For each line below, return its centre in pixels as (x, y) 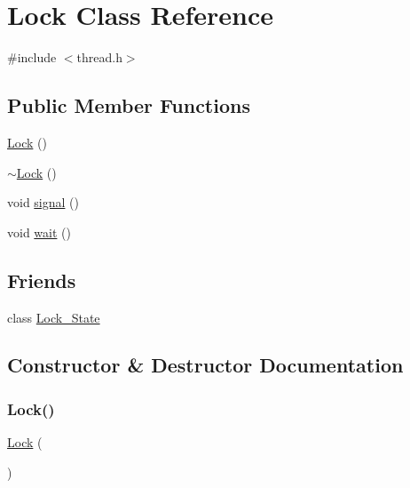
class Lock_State (54, 317)
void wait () (39, 232)
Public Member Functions (129, 105)
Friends (42, 280)
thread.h (99, 57)
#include (32, 57)
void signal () (43, 202)
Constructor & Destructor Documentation (205, 365)
